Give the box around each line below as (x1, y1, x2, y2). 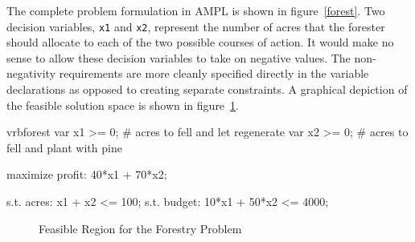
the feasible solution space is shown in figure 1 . (6, 96, 239, 113)
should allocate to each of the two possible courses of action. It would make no (6, 34, 394, 50)
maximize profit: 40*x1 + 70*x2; (6, 166, 167, 183)
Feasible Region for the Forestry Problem (39, 220, 242, 236)
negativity (6, 65, 56, 82)
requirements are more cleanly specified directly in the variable (59, 65, 369, 82)
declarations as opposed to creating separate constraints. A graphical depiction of (6, 81, 408, 98)
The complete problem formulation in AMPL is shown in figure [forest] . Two (6, 2, 385, 18)
